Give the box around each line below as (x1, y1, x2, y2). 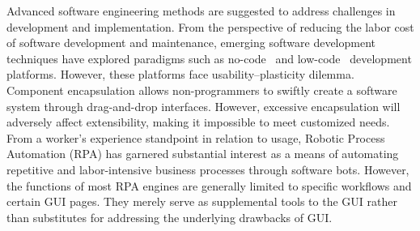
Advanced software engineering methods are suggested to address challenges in (6, 2, 396, 19)
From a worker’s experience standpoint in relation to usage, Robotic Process (6, 129, 385, 146)
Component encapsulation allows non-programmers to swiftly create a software (6, 81, 397, 98)
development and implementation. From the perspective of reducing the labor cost (6, 18, 414, 35)
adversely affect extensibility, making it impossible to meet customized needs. (6, 113, 390, 130)
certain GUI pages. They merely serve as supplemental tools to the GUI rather (6, 193, 397, 210)
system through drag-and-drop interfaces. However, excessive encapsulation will (6, 97, 401, 114)
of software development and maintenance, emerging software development (6, 34, 376, 51)
